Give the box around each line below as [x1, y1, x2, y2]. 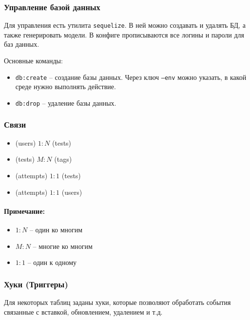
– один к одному [27, 257, 77, 267]
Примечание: [4, 206, 45, 216]
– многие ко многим [33, 241, 93, 251]
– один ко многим [29, 224, 83, 234]
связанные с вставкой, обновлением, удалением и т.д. [4, 306, 163, 317]
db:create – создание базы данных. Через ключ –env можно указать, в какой [15, 72, 247, 82]
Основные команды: [4, 56, 63, 66]
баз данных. [4, 39, 39, 49]
